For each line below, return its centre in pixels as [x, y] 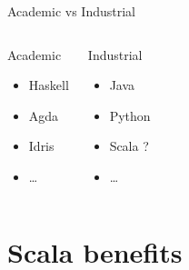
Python [130, 115]
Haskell [49, 85]
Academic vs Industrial [71, 11]
